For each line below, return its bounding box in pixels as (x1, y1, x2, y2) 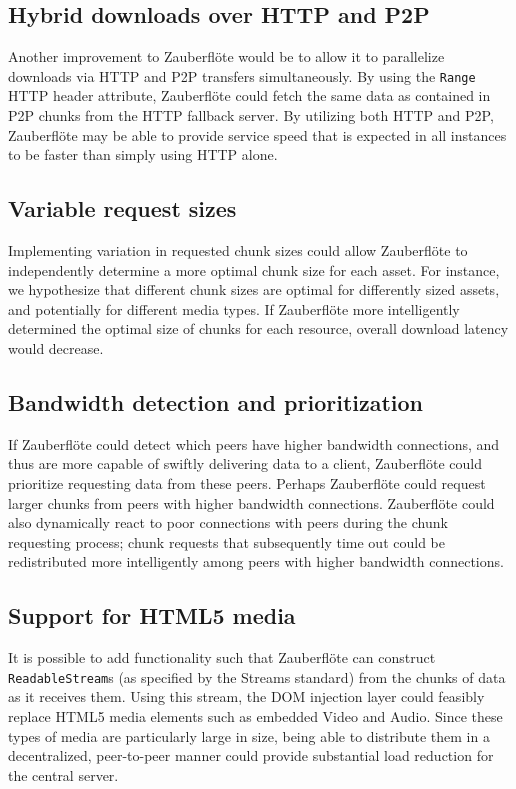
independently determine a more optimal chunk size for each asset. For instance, (8, 259, 500, 280)
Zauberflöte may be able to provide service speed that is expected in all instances (8, 124, 507, 145)
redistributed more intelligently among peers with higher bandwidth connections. (8, 551, 504, 572)
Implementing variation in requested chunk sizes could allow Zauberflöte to (8, 240, 468, 261)
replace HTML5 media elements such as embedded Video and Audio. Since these (8, 706, 503, 726)
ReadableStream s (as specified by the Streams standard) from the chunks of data (8, 666, 506, 687)
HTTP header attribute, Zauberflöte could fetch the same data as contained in (8, 85, 491, 106)
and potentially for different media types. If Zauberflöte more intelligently (8, 298, 460, 319)
